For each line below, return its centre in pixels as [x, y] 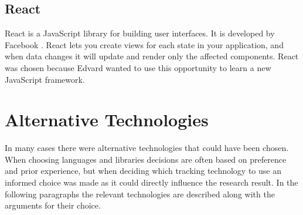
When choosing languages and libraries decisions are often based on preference [146, 159]
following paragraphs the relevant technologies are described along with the [140, 194]
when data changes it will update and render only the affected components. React [152, 56]
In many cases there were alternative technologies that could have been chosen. [147, 148]
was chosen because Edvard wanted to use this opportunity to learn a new [138, 67]
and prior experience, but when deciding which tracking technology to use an [143, 171]
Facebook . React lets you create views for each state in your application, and [144, 44]
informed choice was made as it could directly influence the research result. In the [151, 182]
